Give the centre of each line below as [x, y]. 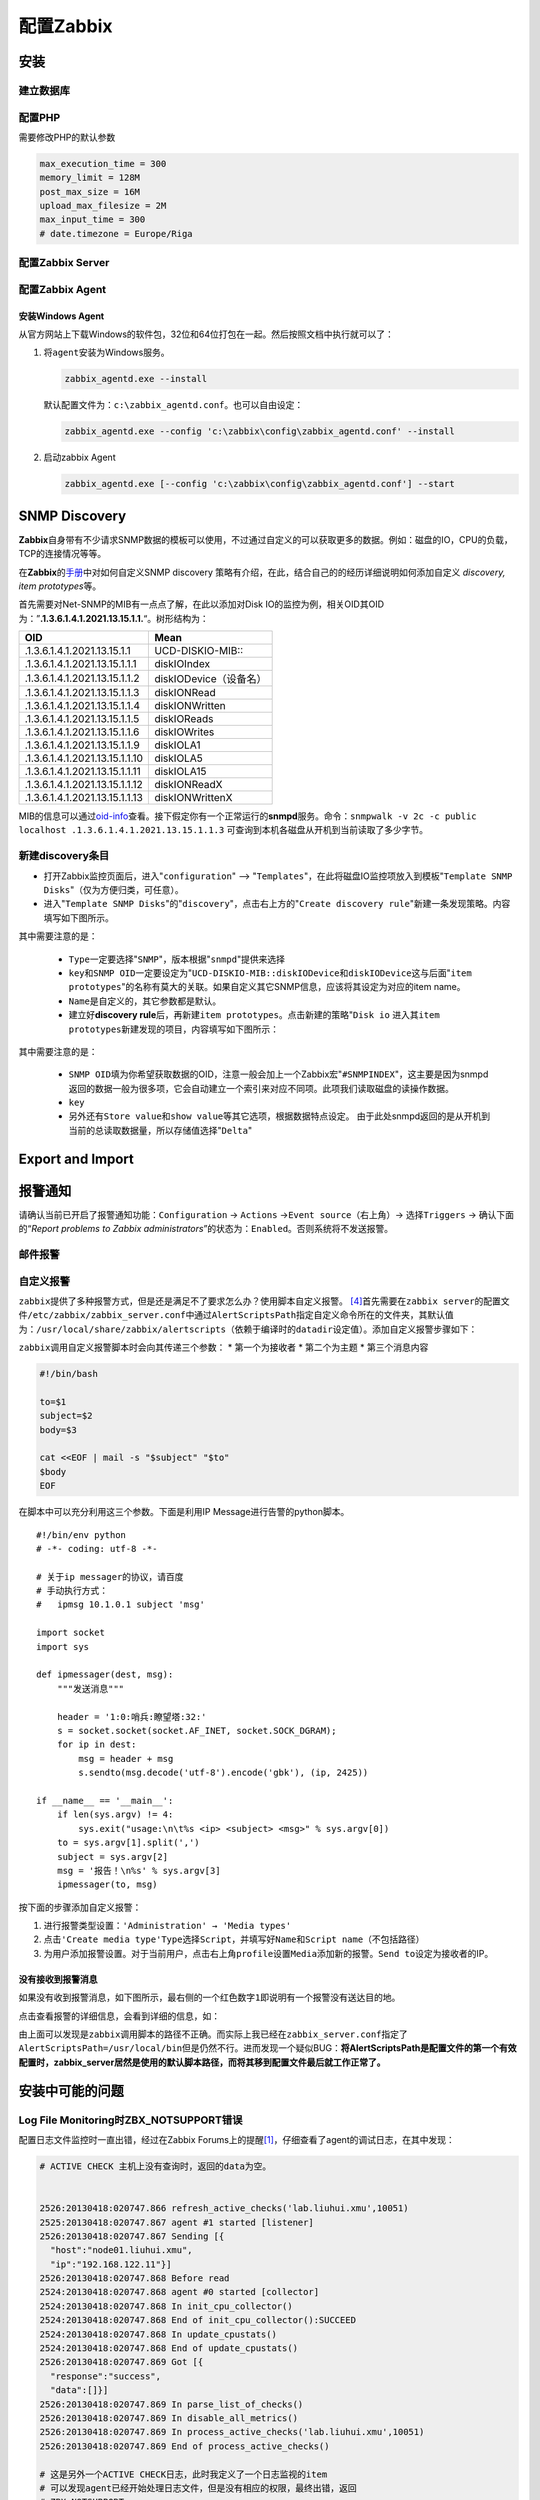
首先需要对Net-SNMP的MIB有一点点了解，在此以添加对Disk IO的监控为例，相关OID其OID [201, 604]
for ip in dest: [96, 1744]
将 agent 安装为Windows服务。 [106, 352]
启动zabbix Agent [79, 457]
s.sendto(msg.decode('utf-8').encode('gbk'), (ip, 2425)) [223, 1773]
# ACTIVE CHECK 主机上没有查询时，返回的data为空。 [155, 2166]
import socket [70, 1633]
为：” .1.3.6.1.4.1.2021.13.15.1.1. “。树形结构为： [113, 618]
